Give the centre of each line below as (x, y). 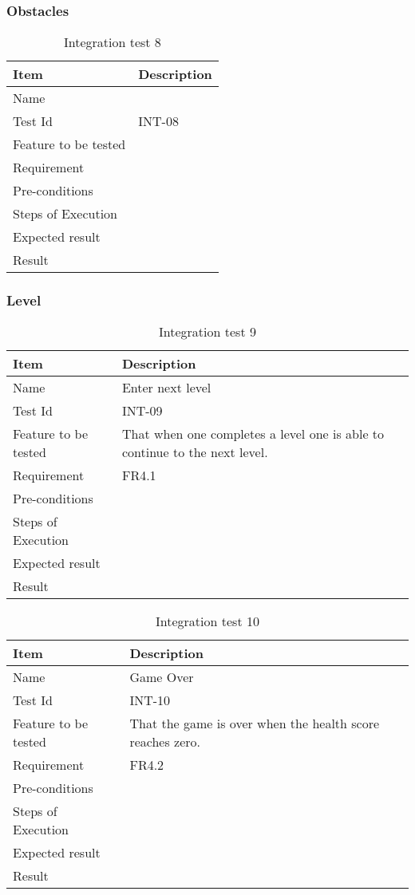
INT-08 (158, 121)
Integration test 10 (207, 621)
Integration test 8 (112, 42)
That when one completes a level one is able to (253, 434)
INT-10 (150, 700)
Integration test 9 (207, 332)
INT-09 (142, 411)
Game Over (162, 677)
